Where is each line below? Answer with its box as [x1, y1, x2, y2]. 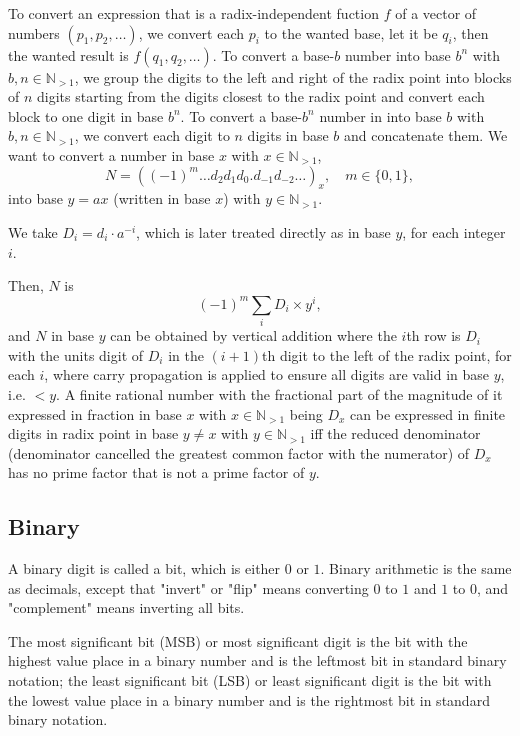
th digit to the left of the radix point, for [262, 344, 512, 365]
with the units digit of [8, 344, 144, 365]
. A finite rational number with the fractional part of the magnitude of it [56, 383, 503, 404]
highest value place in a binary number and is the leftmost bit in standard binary [8, 650, 507, 671]
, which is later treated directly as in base [136, 221, 391, 242]
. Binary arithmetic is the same [320, 558, 512, 579]
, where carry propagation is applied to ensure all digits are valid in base [44, 364, 490, 385]
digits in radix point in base [8, 423, 179, 444]
